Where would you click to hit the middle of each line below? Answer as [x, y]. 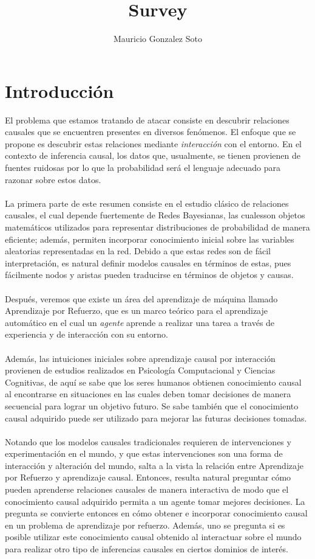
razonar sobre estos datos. [53, 179]
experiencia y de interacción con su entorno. [86, 334]
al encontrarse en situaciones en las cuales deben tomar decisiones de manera [148, 394]
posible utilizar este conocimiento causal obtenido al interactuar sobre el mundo [153, 537]
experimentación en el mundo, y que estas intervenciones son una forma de [144, 453]
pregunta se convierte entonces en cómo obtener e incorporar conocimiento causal [156, 513]
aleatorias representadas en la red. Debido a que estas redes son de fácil [138, 251]
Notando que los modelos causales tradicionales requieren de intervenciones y [148, 441]
